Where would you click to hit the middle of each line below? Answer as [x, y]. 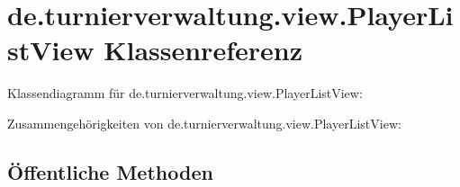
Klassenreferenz [203, 50]
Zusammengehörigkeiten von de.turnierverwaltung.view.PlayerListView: [204, 123]
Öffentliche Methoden [110, 171]
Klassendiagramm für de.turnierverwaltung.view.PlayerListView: [185, 93]
